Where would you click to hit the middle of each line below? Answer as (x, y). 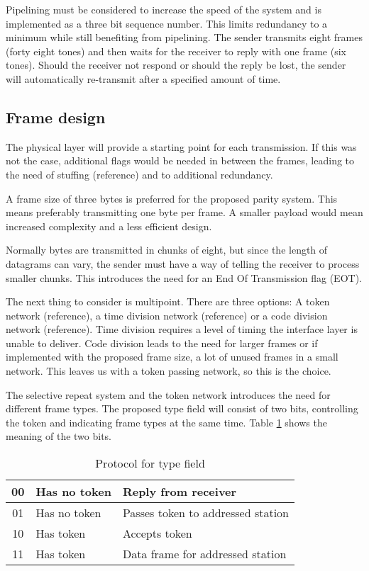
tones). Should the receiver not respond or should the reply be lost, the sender (176, 65)
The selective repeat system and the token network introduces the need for (168, 394)
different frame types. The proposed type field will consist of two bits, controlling (182, 408)
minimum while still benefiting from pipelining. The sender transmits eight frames (184, 37)
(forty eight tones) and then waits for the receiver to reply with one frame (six (176, 51)
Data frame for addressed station (204, 554)
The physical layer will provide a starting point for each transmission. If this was (181, 146)
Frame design (56, 117)
